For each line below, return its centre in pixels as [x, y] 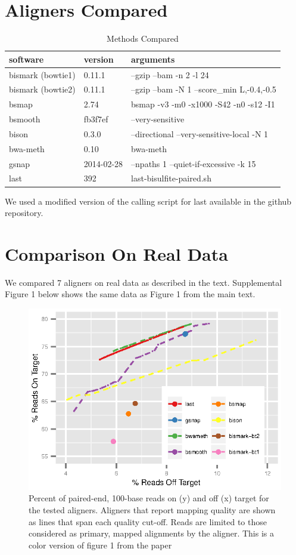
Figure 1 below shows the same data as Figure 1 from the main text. [130, 294]
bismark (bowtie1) [42, 74]
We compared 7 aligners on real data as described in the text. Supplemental [144, 282]
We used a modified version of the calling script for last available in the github [148, 201]
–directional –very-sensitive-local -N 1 [200, 133]
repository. [24, 213]
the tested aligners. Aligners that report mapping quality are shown [152, 509]
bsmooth [25, 119]
